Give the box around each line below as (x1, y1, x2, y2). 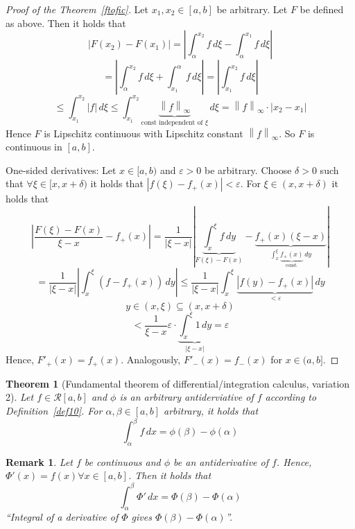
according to (265, 390, 317, 404)
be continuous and (84, 454, 161, 469)
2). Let (6, 390, 34, 404)
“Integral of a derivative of (6, 510, 119, 524)
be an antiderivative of (173, 454, 268, 469)
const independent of (141, 119, 203, 127)
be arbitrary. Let (216, 2, 288, 16)
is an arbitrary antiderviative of (119, 390, 254, 404)
